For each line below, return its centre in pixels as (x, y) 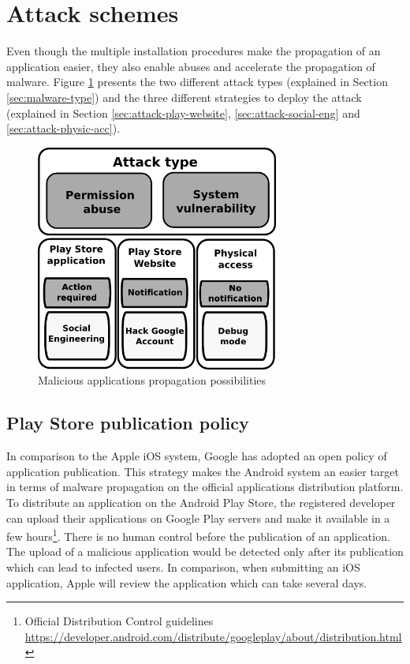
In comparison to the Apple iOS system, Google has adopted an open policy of (197, 456)
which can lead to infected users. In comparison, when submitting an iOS (183, 567)
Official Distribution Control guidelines (119, 621)
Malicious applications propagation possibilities (152, 380)
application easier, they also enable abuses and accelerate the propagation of (191, 66)
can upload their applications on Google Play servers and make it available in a (198, 518)
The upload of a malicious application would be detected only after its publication (205, 551)
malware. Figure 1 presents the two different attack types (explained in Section (197, 82)
